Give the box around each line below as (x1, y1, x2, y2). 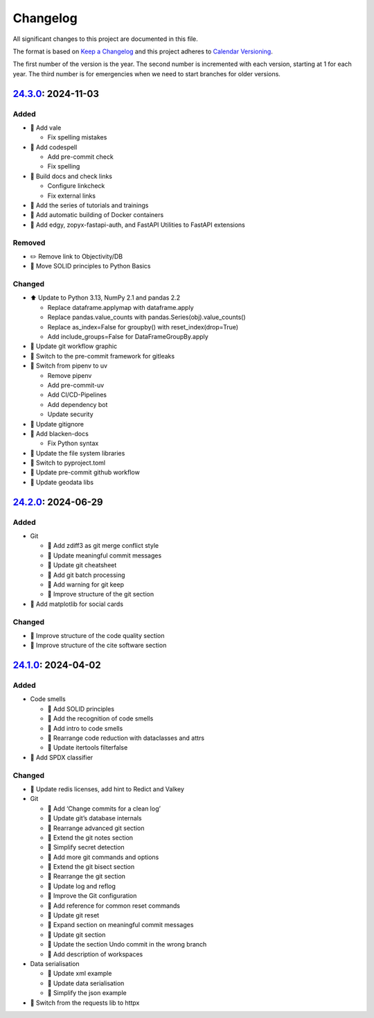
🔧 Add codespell (30, 143, 78, 151)
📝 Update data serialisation (47, 978, 125, 987)
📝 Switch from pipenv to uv (30, 361, 107, 370)
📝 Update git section (47, 930, 106, 939)
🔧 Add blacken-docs (30, 429, 89, 438)
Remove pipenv (47, 371, 92, 379)
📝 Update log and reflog (47, 881, 116, 890)
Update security (47, 410, 93, 419)
